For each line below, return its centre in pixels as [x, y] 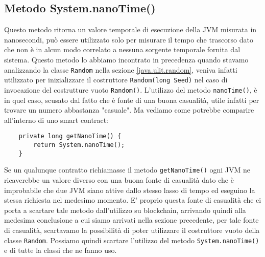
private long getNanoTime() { [70, 136]
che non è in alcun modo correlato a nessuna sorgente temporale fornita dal [122, 49]
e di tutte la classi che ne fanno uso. [61, 250]
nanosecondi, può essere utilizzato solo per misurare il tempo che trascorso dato [129, 39]
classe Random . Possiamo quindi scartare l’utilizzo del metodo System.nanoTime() [132, 240]
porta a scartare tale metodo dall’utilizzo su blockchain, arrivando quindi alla [125, 210]
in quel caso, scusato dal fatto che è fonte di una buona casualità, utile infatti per [132, 100]
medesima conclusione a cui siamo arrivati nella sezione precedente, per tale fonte [131, 220]
